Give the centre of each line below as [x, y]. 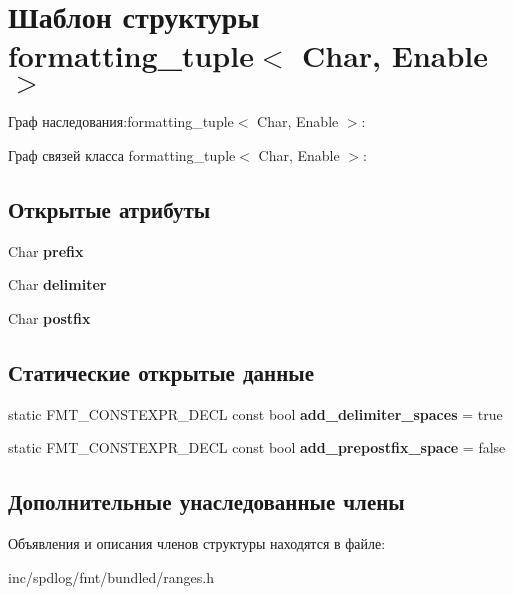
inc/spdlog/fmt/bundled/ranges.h [111, 576]
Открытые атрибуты [109, 208]
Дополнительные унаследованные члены [206, 501]
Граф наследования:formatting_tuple [121, 121]
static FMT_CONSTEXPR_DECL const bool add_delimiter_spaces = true [255, 413]
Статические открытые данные [161, 371]
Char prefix [46, 250]
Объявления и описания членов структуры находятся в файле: [197, 543]
